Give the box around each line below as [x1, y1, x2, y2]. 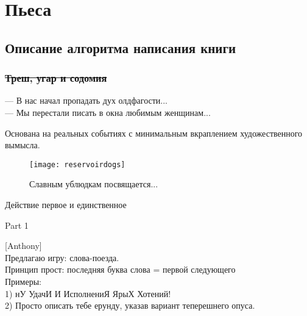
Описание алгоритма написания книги [5, 38, 236, 57]
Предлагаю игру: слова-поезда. [5, 251, 119, 264]
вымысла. [5, 138, 40, 151]
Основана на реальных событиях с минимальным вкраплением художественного [5, 126, 303, 139]
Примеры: [5, 275, 41, 287]
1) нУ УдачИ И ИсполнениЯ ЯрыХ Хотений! [5, 287, 171, 300]
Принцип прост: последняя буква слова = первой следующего [5, 263, 236, 276]
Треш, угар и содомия [5, 70, 107, 85]
